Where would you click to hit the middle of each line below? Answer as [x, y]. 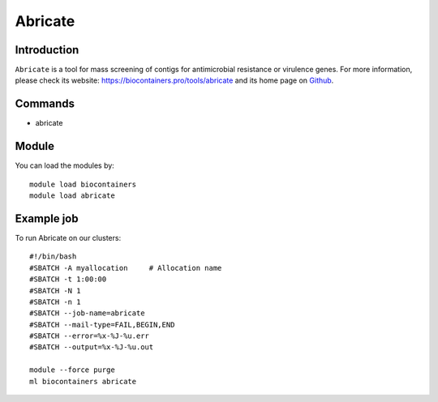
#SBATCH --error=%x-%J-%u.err [90, 336]
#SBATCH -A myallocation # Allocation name [126, 268]
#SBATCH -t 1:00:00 [68, 279]
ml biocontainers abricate [83, 381]
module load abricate [72, 196]
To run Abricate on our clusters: [68, 237]
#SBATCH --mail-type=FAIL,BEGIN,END [102, 325]
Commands [45, 104]
